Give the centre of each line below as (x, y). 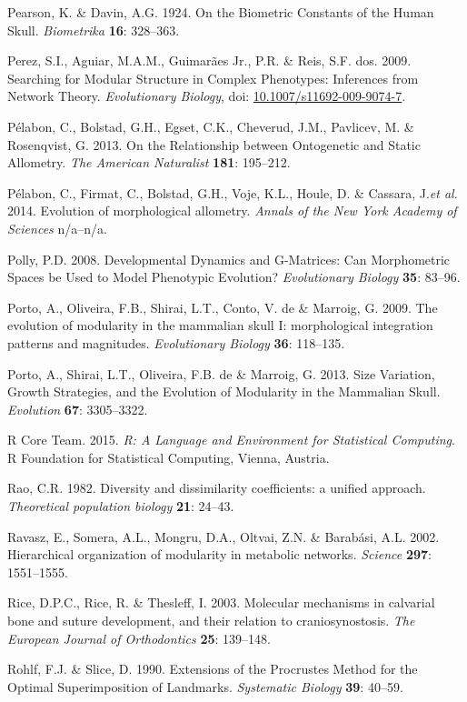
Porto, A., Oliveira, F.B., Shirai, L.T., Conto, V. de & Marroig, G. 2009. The (223, 307)
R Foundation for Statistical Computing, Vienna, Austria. (169, 457)
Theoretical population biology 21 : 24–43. (121, 506)
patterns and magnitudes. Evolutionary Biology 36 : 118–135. (176, 342)
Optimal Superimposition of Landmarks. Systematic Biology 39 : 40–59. (205, 686)
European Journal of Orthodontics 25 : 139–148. (139, 638)
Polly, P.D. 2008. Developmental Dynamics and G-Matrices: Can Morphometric (229, 259)
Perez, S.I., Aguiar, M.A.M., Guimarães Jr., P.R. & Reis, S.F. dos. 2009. (209, 60)
